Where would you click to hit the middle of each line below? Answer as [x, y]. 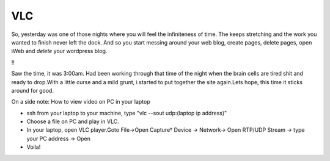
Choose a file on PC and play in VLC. [73, 121]
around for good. [33, 90]
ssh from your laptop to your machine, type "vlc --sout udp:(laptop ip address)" [127, 113]
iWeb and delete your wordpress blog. [59, 51]
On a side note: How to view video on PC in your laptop [81, 102]
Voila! [34, 147]
